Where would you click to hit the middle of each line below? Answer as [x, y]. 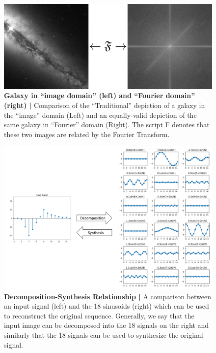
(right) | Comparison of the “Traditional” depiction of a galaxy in [105, 105]
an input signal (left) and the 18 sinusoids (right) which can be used [107, 306]
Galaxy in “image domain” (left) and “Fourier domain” [100, 95]
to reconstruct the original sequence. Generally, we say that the [99, 315]
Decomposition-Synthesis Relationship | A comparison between [108, 296]
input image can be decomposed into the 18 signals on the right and [107, 325]
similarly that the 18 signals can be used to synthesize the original [104, 335]
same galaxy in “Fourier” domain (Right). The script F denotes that [107, 124]
